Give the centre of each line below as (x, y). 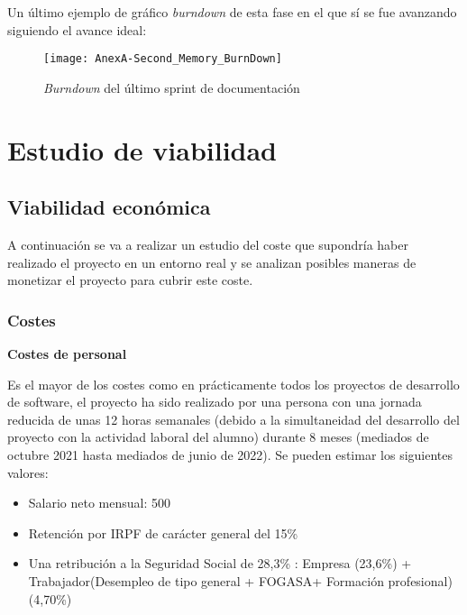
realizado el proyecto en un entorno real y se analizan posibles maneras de (212, 262)
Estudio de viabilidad (142, 149)
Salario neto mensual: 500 (100, 503)
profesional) (420, 580)
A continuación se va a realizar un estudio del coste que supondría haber (208, 245)
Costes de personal (67, 354)
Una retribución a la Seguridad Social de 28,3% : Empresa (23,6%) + (220, 563)
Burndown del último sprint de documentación (172, 87)
